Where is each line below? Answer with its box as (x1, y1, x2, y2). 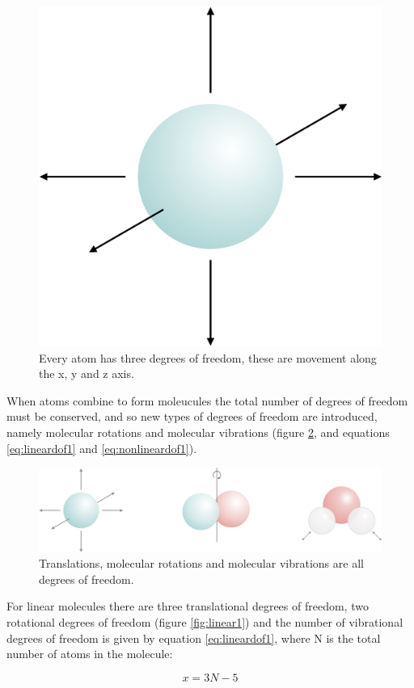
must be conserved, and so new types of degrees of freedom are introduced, (6, 408, 378, 425)
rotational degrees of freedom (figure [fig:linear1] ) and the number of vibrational (6, 613, 403, 630)
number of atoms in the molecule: (6, 645, 173, 662)
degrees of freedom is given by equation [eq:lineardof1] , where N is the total (6, 629, 381, 646)
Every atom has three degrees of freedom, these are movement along (39, 349, 377, 366)
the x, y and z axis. (39, 365, 134, 382)
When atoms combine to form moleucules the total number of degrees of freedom (6, 392, 408, 409)
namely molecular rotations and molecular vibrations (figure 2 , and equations (6, 424, 390, 441)
